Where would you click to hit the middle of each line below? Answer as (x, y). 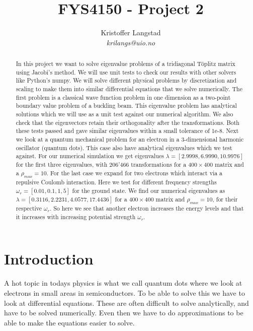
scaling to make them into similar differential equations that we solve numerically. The (129, 89)
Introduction (49, 259)
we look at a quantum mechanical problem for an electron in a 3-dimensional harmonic (130, 139)
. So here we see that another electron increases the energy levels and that (147, 208)
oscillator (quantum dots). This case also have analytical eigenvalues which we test (124, 147)
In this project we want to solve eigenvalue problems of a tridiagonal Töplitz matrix (125, 64)
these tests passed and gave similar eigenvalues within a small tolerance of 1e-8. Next (127, 131)
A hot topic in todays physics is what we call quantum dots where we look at (123, 283)
